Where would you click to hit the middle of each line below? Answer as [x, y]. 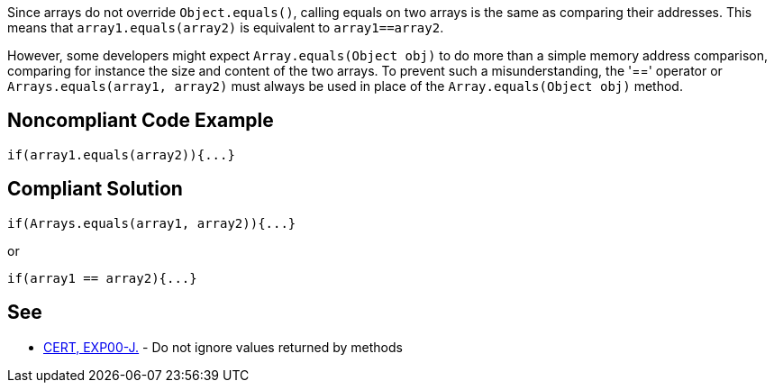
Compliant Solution [95, 189]
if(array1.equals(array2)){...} [121, 154]
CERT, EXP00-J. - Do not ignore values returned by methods [223, 347]
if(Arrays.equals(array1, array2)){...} [152, 223]
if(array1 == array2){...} [102, 278]
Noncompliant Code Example [141, 121]
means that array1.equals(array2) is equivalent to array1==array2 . [226, 27]
